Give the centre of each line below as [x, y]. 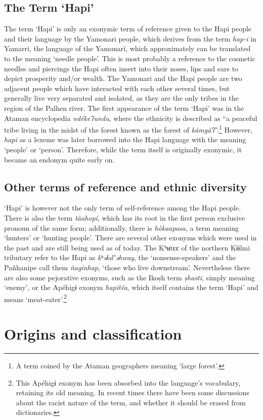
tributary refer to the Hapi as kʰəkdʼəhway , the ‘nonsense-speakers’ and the [120, 257]
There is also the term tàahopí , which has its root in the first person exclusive [125, 217]
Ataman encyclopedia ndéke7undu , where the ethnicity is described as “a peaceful [131, 118]
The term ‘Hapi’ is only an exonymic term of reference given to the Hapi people [128, 29]
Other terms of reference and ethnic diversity [125, 186]
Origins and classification [93, 334]
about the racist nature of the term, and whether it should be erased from [131, 402]
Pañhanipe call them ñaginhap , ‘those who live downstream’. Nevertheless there [127, 267]
